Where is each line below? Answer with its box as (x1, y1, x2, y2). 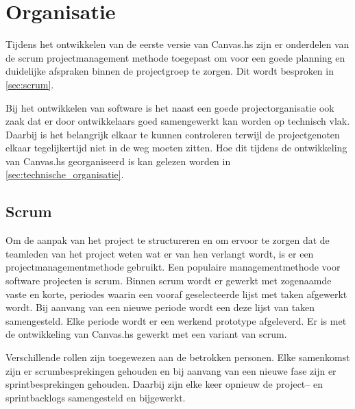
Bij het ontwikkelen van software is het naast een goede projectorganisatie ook (5, 100, 334, 114)
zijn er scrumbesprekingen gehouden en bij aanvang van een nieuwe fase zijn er (5, 363, 336, 377)
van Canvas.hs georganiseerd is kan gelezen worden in (5, 153, 231, 168)
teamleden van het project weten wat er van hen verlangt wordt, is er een (5, 246, 314, 260)
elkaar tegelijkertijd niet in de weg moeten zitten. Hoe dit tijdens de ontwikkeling (5, 140, 347, 155)
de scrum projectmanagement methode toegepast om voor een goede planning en (5, 50, 345, 64)
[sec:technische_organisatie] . (5, 167, 124, 182)
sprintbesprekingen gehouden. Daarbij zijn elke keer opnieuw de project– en (5, 377, 323, 391)
